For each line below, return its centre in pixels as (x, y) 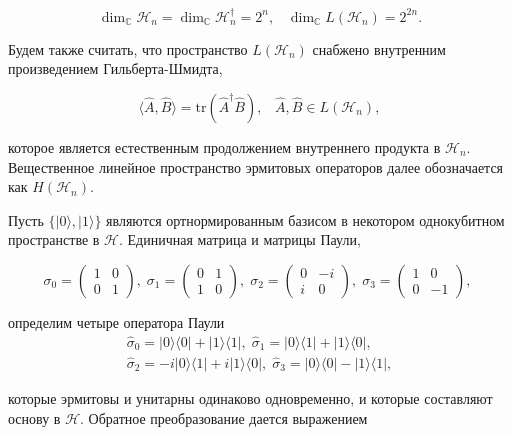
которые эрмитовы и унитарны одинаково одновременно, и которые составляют (250, 398)
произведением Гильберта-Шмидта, (115, 68)
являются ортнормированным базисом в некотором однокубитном (305, 219)
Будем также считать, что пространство (128, 48)
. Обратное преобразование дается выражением (224, 417)
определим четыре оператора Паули (116, 321)
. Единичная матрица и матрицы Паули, (239, 239)
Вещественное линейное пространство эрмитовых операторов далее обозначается (256, 166)
